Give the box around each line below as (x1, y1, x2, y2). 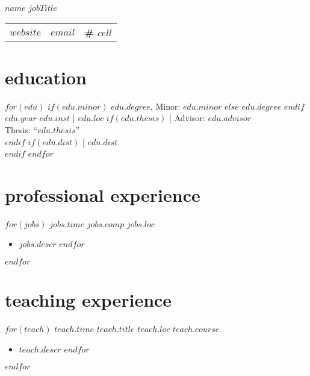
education (5, 64, 87, 89)
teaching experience (5, 287, 172, 312)
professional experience (5, 182, 200, 207)
